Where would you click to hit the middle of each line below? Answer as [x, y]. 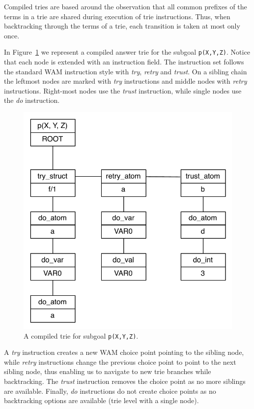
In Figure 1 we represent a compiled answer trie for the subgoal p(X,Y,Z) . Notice [127, 52]
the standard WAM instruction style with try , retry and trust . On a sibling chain [126, 71]
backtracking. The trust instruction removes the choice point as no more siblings [125, 381]
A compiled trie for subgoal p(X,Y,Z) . [81, 335]
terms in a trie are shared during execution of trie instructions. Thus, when [117, 16]
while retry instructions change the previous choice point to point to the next [120, 362]
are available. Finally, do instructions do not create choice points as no [110, 391]
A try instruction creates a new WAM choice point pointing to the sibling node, [124, 352]
